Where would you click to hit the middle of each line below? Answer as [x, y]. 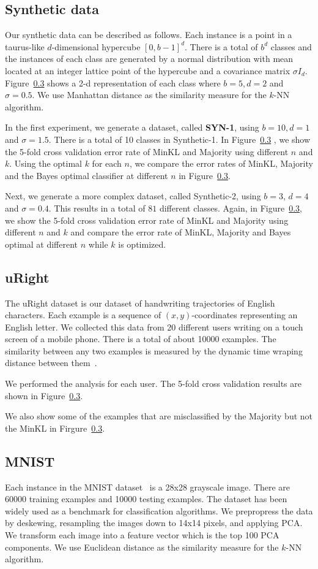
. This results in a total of [97, 208]
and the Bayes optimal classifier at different [87, 175]
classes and [291, 46]
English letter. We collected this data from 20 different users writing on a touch [154, 327]
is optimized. [142, 244]
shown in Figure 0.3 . [44, 395]
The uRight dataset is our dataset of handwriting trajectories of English [140, 303]
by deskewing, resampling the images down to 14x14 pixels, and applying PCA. [154, 523]
